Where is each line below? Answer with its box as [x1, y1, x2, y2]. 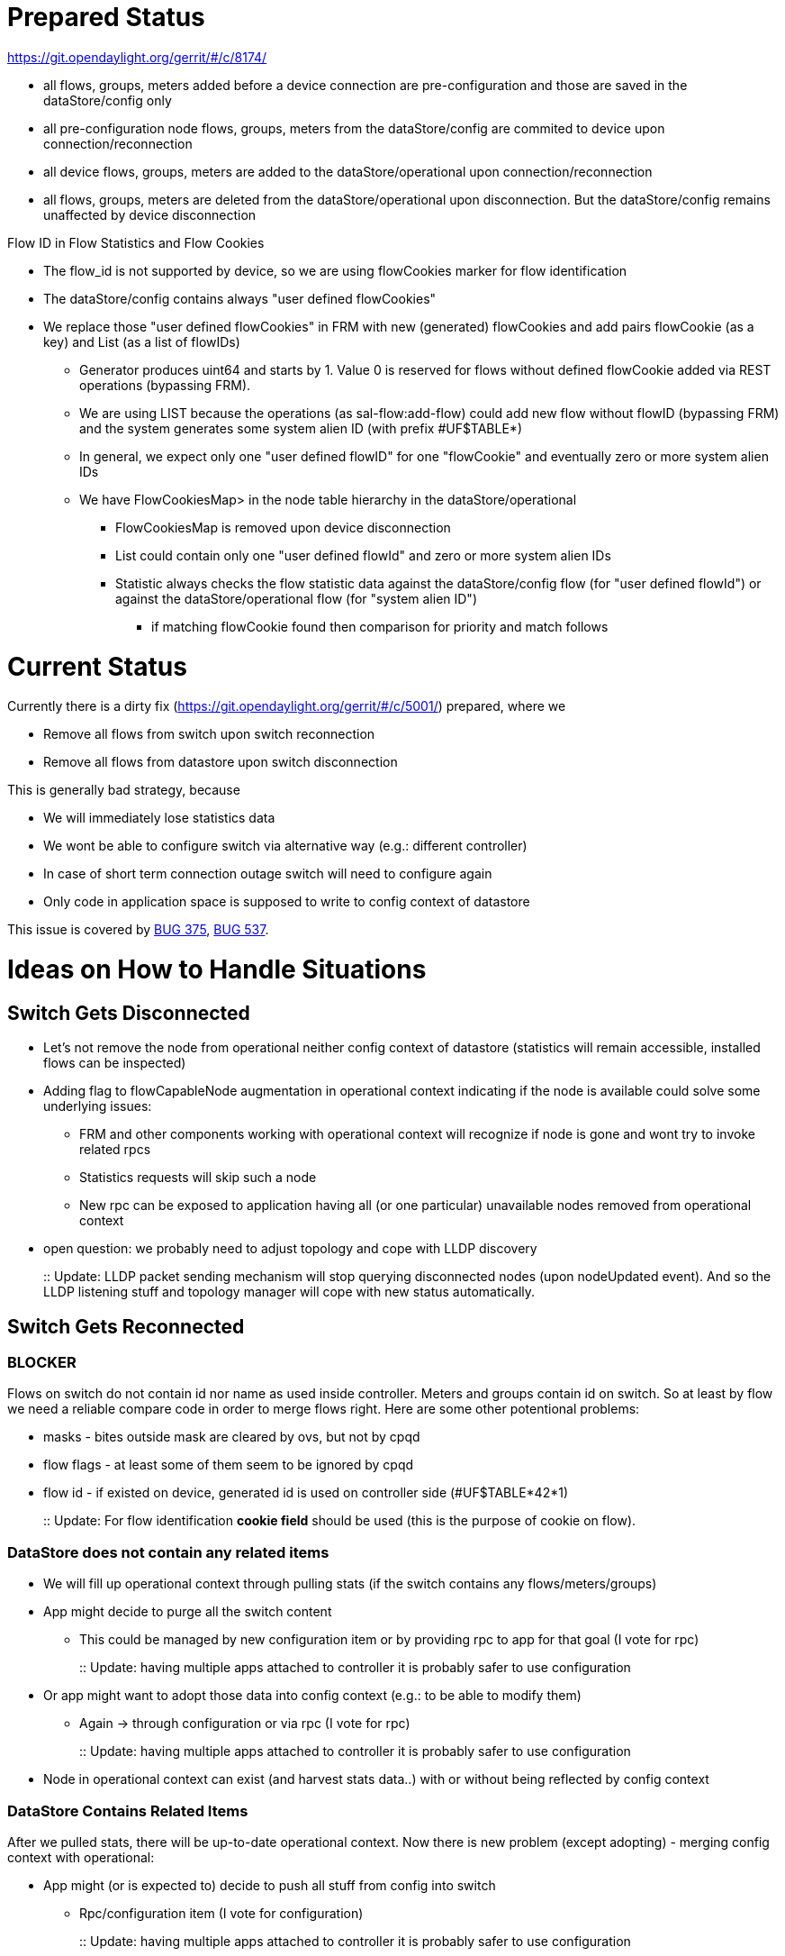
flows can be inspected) [43, 1055, 186, 1071]
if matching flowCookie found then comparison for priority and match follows [151, 618, 609, 634]
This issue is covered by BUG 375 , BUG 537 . [7, 922, 269, 938]
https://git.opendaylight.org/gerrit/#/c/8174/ [7, 49, 267, 65]
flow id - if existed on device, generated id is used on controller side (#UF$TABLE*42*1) [43, 1485, 569, 1501]
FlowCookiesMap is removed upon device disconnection [115, 519, 451, 535]
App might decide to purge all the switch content [43, 1604, 332, 1620]
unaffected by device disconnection [43, 206, 257, 223]
